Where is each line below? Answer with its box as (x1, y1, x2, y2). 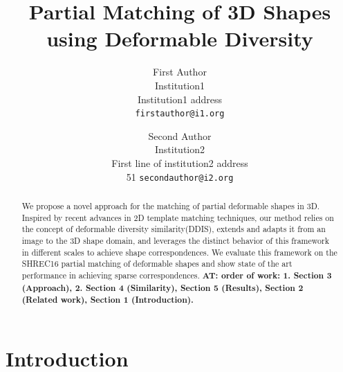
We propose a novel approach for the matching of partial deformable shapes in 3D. (21, 200, 320, 211)
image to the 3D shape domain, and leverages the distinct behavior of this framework (21, 234, 329, 246)
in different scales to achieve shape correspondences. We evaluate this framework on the (21, 246, 337, 258)
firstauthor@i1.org (135, 109, 225, 119)
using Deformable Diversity (46, 24, 313, 53)
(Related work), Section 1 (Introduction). (21, 294, 194, 306)
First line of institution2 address (111, 155, 248, 170)
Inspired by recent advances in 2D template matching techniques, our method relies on (21, 211, 334, 223)
